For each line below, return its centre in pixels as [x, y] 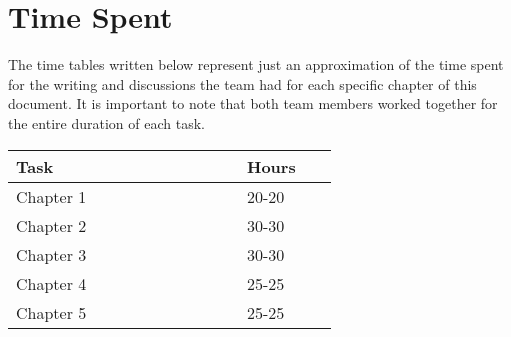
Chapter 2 [51, 225]
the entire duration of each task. [106, 122]
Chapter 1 [51, 196]
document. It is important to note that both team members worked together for [253, 103]
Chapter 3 [51, 254]
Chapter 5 [51, 312]
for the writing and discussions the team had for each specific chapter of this [242, 83]
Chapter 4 [51, 283]
